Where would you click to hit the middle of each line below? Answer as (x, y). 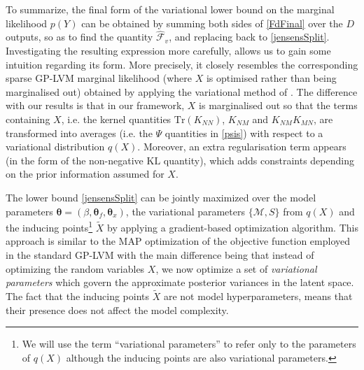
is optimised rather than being (271, 78)
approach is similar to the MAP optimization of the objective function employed (178, 241)
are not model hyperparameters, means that (258, 296)
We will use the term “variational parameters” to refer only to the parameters (189, 344)
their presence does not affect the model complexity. (117, 309)
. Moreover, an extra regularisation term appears (242, 147)
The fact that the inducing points (78, 296)
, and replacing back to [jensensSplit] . (249, 37)
